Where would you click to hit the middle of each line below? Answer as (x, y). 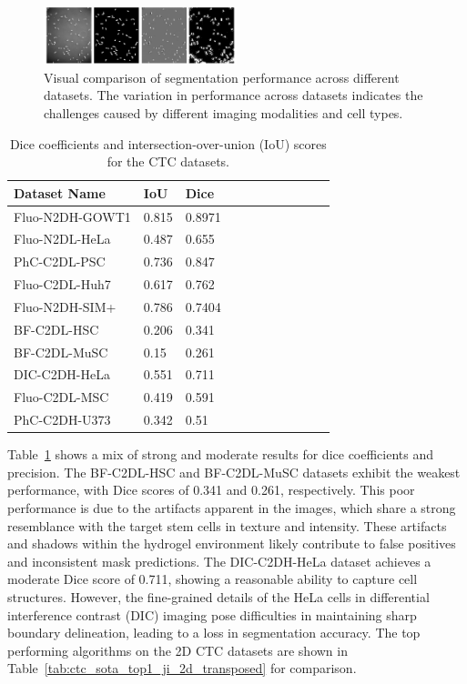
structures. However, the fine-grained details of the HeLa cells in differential (218, 597)
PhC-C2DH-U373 (62, 420)
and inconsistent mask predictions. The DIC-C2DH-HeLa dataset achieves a (219, 561)
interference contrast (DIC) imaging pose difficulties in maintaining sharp (212, 614)
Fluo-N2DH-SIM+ (65, 306)
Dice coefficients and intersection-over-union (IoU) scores (168, 143)
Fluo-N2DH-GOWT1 (72, 216)
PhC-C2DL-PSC (60, 262)
